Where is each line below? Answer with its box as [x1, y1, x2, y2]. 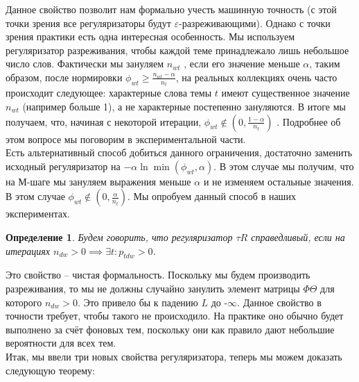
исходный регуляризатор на [6, 158, 121, 173]
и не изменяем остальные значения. [203, 174, 354, 188]
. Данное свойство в [237, 294, 322, 309]
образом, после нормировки [6, 69, 123, 84]
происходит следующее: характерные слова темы [6, 85, 212, 100]
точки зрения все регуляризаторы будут [6, 15, 171, 30]
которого [6, 294, 42, 309]
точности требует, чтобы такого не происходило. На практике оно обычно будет [6, 308, 344, 323]
